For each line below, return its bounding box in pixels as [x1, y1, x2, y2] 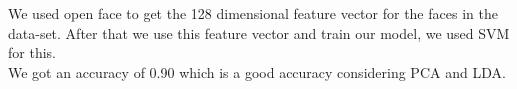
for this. [8, 42, 56, 63]
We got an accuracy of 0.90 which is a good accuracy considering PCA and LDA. [8, 61, 506, 82]
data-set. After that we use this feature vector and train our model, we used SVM [8, 22, 510, 43]
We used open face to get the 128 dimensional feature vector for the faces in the [8, 3, 498, 23]
